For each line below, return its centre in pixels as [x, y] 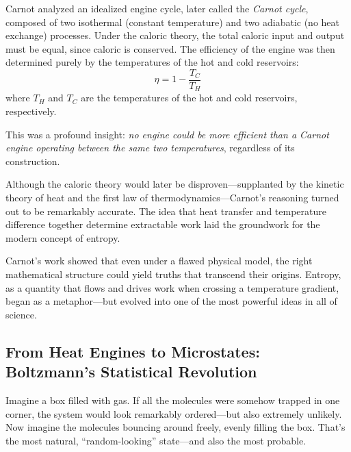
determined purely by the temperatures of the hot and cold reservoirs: [152, 62]
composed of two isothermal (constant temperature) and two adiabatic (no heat [172, 22]
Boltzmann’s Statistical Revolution [131, 372]
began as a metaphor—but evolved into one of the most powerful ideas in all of [171, 301]
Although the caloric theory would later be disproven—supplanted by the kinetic [175, 184]
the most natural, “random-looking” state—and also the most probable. [156, 440]
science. [21, 314]
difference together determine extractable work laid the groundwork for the [163, 224]
